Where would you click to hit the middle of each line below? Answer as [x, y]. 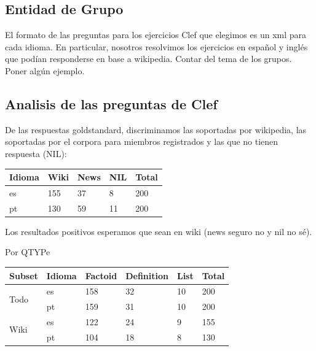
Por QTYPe [28, 252]
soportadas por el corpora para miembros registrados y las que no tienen [142, 141]
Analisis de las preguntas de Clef [111, 103]
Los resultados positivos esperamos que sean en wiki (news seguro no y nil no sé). [159, 231]
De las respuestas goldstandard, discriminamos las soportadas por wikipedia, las [156, 129]
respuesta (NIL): [36, 153]
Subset [24, 275]
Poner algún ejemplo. [45, 70]
